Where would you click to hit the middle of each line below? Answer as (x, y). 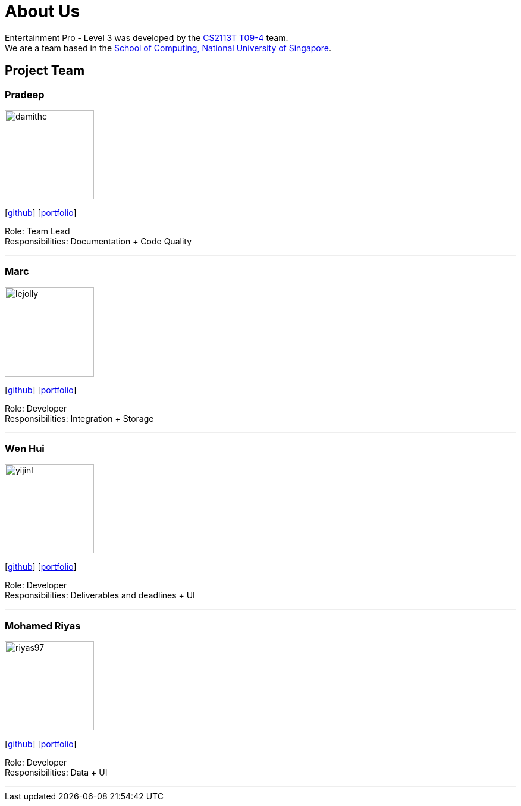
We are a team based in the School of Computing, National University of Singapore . (168, 48)
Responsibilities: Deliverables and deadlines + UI (100, 595)
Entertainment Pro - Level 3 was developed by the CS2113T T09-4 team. (147, 37)
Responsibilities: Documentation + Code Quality (98, 241)
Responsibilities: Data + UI (56, 773)
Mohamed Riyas (43, 625)
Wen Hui (25, 449)
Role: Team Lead (37, 231)
